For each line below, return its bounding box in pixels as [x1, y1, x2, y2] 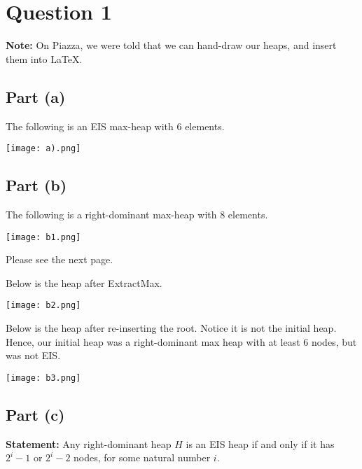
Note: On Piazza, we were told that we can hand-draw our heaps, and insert [6, 38, 337, 52]
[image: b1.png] [6, 232, 81, 242]
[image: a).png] [6, 143, 81, 154]
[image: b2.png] [6, 300, 81, 311]
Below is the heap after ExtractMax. [6, 275, 162, 290]
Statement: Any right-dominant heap [6, 436, 172, 451]
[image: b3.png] [6, 372, 81, 383]
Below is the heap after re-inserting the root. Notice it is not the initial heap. [6, 321, 337, 335]
